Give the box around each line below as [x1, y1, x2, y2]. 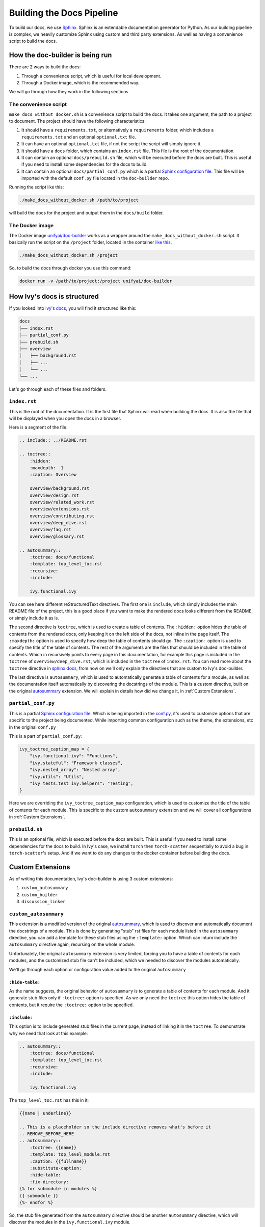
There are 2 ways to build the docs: [9, 64, 81, 70]
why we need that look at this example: [9, 1030, 88, 1036]
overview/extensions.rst [29, 506, 90, 512]
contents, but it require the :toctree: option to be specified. [9, 1002, 134, 1008]
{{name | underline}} [19, 1110, 72, 1116]
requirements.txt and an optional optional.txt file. [21, 134, 136, 140]
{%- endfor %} [19, 1200, 53, 1205]
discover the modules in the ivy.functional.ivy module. [9, 1219, 131, 1225]
